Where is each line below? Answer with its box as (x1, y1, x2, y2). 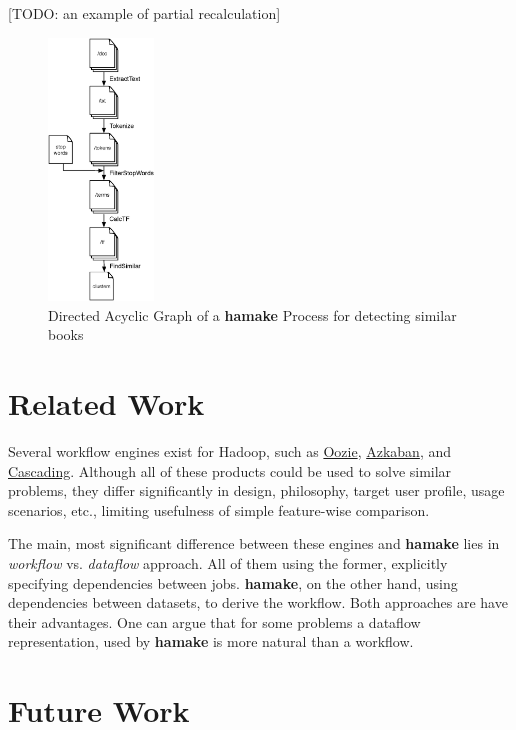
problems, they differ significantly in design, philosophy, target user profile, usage (8, 480, 505, 501)
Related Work (8, 383, 205, 424)
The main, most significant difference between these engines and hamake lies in (8, 533, 500, 554)
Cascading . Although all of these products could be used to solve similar (8, 460, 452, 481)
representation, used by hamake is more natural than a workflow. (8, 631, 414, 652)
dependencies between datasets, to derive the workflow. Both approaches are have (8, 592, 508, 613)
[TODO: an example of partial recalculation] (8, 3, 281, 23)
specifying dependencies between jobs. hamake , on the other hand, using (8, 572, 458, 593)
